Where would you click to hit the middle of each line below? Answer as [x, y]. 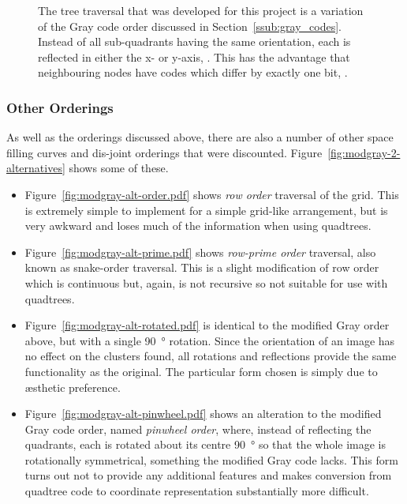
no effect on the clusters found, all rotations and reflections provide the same [211, 356]
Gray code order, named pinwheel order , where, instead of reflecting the [198, 429]
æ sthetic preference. [73, 387]
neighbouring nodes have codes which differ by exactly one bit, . [193, 72]
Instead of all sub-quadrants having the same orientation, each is [194, 41]
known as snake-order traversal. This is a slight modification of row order [202, 267]
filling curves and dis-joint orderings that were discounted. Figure [164, 152]
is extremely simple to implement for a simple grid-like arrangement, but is [206, 210]
